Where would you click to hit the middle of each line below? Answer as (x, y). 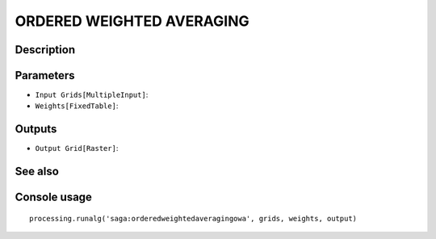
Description (45, 50)
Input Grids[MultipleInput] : (92, 95)
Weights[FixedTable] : (77, 106)
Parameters (45, 75)
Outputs (36, 129)
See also (37, 172)
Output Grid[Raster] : (77, 149)
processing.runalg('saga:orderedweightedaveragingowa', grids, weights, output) (193, 218)
